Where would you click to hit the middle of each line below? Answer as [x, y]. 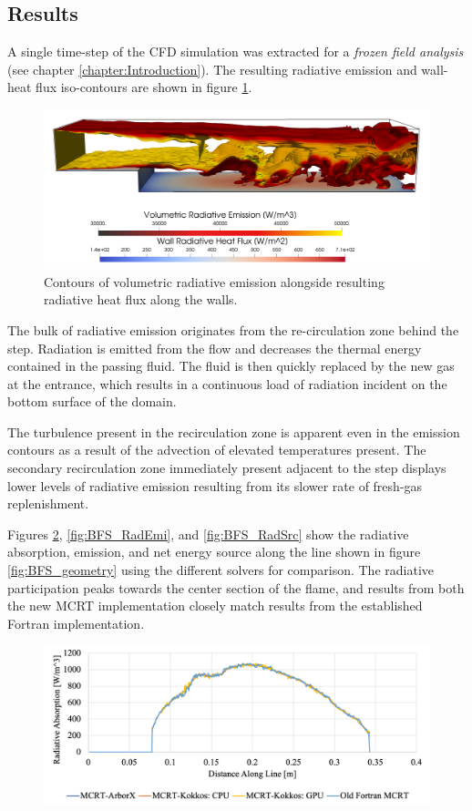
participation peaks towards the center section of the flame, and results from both [236, 587]
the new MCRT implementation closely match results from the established [215, 606]
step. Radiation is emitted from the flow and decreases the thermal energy [215, 348]
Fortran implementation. [76, 623]
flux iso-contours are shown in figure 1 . [144, 87]
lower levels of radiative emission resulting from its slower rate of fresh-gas [215, 485]
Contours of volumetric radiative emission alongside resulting [214, 281]
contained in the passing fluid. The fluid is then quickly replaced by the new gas [231, 366]
